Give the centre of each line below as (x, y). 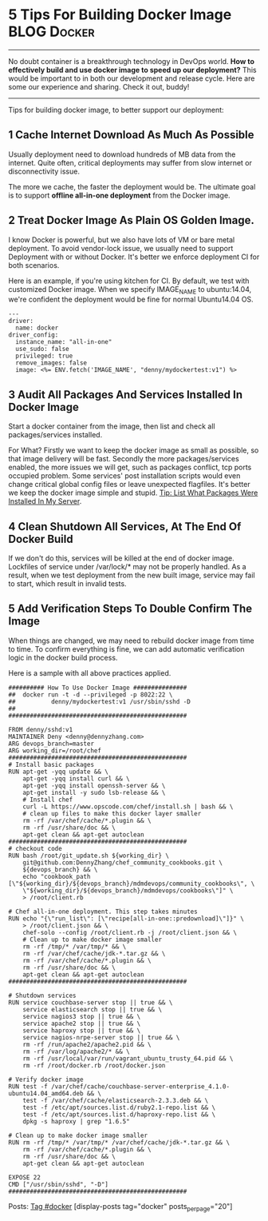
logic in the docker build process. (63, 657)
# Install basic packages (51, 764)
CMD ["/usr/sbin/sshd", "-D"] (59, 1184)
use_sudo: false (42, 349)
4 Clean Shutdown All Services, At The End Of (125, 527)
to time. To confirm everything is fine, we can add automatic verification (126, 648)
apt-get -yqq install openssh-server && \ (94, 785)
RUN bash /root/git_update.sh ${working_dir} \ (89, 856)
